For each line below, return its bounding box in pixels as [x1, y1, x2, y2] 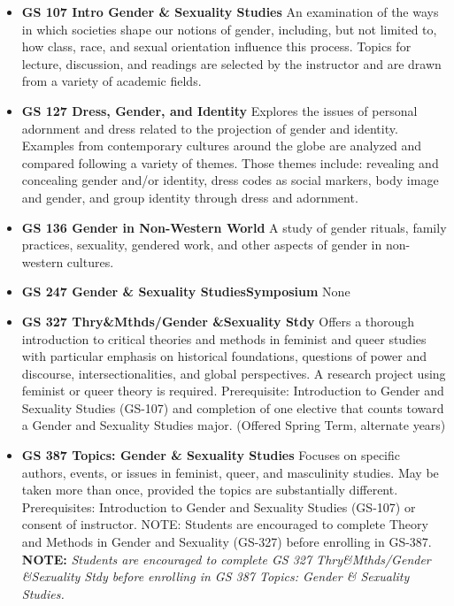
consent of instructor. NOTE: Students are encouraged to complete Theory [21, 515, 428, 533]
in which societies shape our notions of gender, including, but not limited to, [21, 19, 437, 38]
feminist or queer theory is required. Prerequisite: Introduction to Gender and [21, 381, 444, 400]
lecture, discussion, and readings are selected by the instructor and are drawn [21, 54, 442, 73]
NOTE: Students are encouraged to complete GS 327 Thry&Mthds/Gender [21, 549, 431, 568]
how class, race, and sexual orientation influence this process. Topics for [21, 37, 412, 56]
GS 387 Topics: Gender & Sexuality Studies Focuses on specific [21, 446, 401, 464]
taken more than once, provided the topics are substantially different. [21, 480, 398, 499]
